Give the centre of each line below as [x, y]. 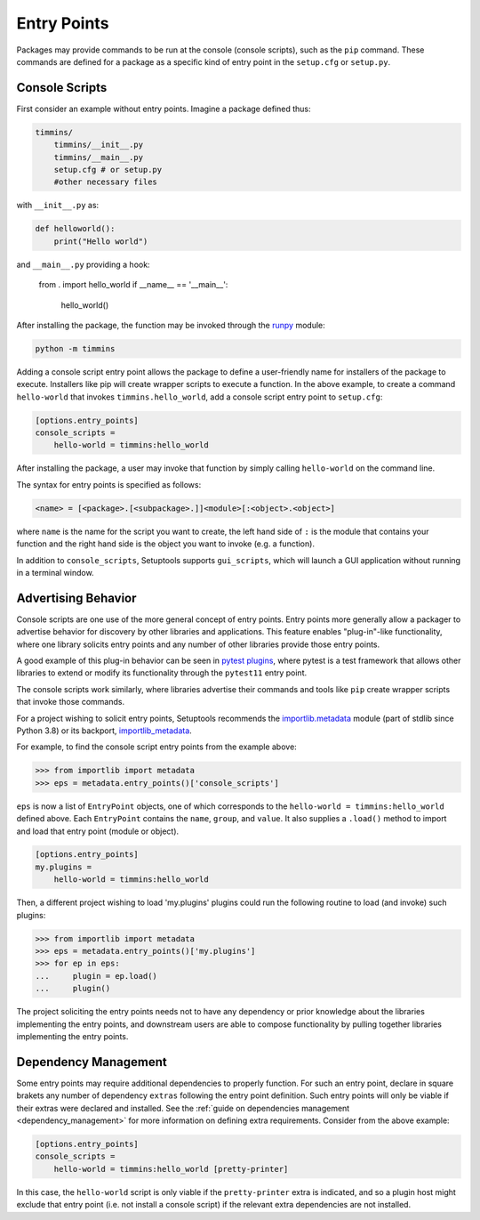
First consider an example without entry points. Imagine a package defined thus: [164, 109]
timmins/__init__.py [99, 145]
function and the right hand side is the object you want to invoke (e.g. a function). [166, 544]
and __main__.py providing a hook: [83, 264]
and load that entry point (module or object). [98, 831]
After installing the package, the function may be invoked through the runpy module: [171, 325]
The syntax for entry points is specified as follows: [109, 484]
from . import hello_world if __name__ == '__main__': [133, 285]
